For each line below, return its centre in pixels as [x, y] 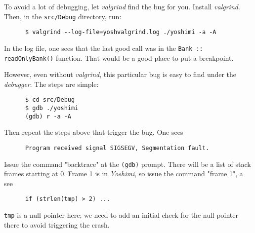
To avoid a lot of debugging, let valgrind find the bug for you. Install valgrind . [122, 6]
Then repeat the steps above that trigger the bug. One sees [94, 132]
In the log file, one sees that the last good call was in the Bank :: [104, 48]
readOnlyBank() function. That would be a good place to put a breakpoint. [119, 58]
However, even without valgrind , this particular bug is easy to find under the [120, 74]
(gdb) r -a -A [48, 116]
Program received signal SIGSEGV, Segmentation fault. [117, 148]
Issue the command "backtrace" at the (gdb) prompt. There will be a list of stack [127, 164]
